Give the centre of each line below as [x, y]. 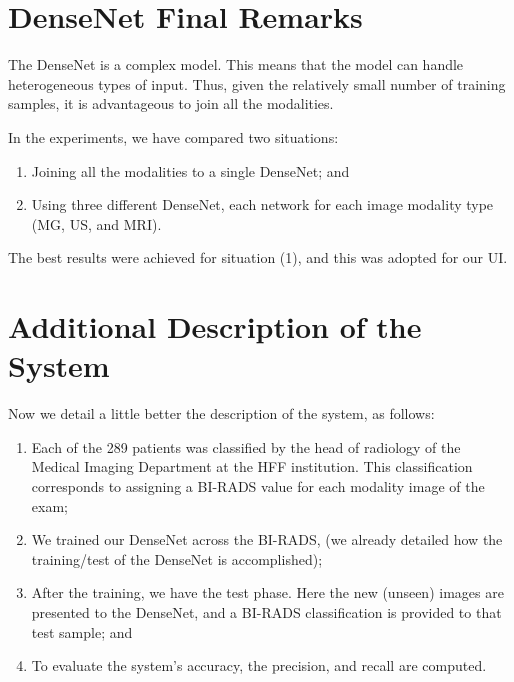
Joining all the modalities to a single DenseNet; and [190, 170]
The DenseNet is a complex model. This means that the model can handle [236, 64]
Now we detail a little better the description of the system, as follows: [221, 413]
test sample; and [82, 631]
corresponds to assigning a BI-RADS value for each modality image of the [258, 485]
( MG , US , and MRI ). [96, 223]
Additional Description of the [215, 326]
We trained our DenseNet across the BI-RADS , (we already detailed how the [267, 539]
